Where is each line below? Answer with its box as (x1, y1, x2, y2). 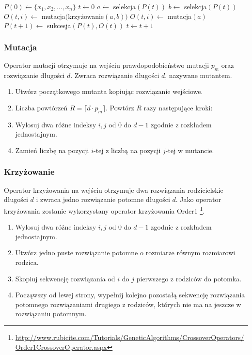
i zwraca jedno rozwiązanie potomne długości (36, 194, 170, 204)
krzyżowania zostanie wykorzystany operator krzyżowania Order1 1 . (4, 204, 205, 216)
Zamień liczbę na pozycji (15, 145, 89, 155)
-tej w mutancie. (165, 145, 214, 155)
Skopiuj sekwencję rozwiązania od (15, 273, 115, 283)
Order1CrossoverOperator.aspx (15, 341, 107, 352)
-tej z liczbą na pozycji (93, 145, 161, 155)
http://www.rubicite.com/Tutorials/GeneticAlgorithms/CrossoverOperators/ (15, 332, 244, 342)
